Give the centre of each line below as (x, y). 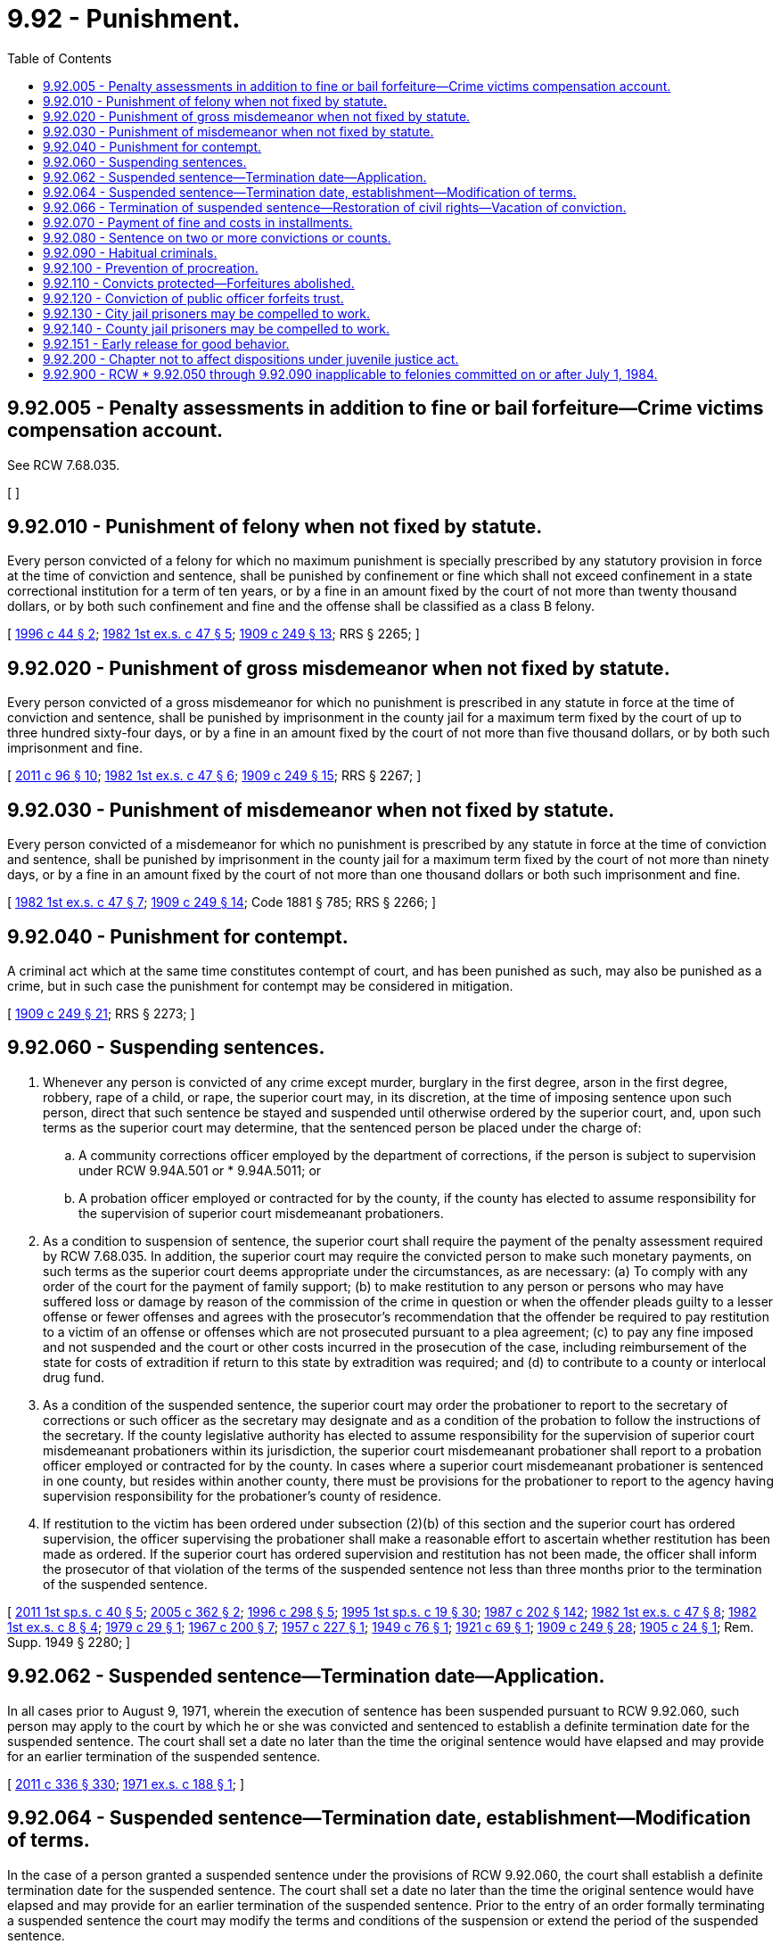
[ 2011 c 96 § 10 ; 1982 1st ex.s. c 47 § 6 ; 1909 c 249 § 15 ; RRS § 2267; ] (214, 776)
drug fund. (74, 1377)
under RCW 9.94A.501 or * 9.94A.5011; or (200, 1170)
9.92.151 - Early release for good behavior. (166, 343)
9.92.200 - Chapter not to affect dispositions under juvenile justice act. (251, 358)
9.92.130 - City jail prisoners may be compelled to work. (207, 313)
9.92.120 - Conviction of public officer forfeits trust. (193, 298)
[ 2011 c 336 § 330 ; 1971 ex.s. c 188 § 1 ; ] (126, 1783)
